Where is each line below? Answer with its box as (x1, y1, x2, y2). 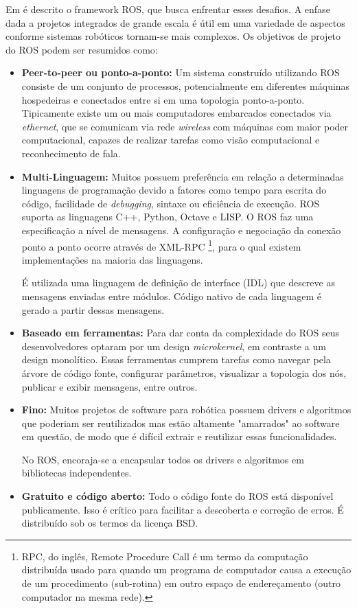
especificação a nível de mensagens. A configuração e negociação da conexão (21, 222, 341, 237)
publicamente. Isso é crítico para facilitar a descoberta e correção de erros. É (21, 502, 344, 516)
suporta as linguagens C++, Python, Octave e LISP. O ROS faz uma (21, 209, 314, 224)
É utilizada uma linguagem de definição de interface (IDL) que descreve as (21, 275, 335, 290)
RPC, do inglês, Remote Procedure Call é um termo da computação (21, 549, 308, 563)
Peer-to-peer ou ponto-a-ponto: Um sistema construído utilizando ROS (21, 65, 340, 80)
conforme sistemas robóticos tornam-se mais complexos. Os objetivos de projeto (5, 29, 341, 43)
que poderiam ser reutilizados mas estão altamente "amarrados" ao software (21, 415, 340, 430)
